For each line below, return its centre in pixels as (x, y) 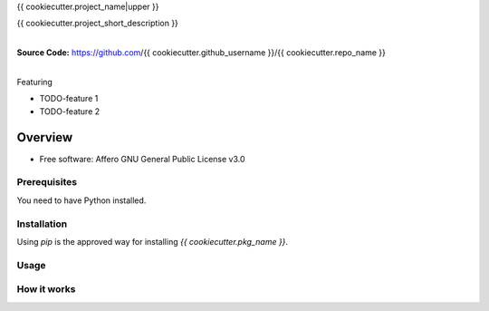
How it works (46, 289)
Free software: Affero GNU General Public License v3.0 (142, 159)
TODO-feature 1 (69, 99)
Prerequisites (47, 182)
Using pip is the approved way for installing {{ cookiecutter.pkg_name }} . (153, 241)
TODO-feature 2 (70, 111)
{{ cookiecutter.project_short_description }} (97, 24)
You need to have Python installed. (81, 200)
